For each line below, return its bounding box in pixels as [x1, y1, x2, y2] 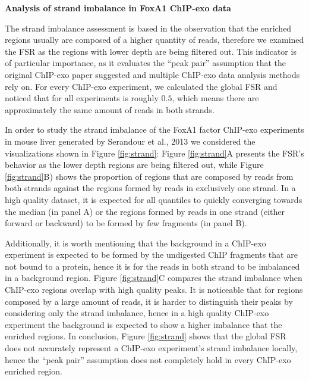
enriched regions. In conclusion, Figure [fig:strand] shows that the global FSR [5, 330, 286, 342]
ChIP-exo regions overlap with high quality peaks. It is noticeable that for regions [5, 283, 303, 296]
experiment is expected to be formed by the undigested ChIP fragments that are [5, 248, 298, 261]
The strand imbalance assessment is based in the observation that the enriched [5, 21, 292, 34]
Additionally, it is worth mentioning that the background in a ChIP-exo [5, 236, 266, 249]
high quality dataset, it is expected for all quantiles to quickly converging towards [5, 193, 302, 205]
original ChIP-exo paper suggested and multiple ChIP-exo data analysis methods [5, 68, 300, 80]
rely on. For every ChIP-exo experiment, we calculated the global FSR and [5, 80, 278, 92]
